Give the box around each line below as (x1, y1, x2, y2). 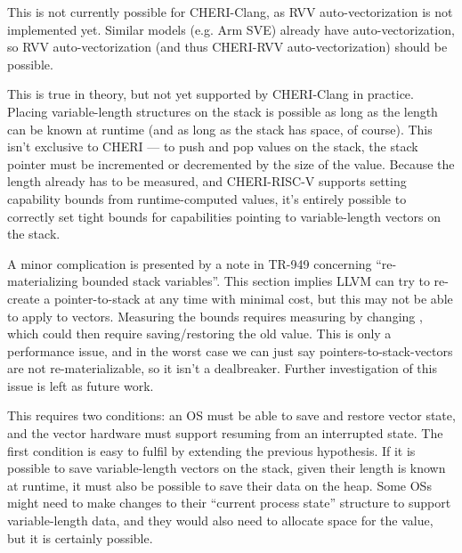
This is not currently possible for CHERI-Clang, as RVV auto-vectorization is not (7, 3, 453, 20)
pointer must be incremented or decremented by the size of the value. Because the (7, 154, 455, 173)
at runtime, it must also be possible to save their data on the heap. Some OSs (7, 476, 432, 494)
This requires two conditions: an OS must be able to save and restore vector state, (7, 406, 456, 425)
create (7, 289, 40, 307)
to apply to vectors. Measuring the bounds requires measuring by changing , (7, 306, 423, 325)
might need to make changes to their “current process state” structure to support (7, 493, 451, 512)
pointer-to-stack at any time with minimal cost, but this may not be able (53, 289, 453, 307)
